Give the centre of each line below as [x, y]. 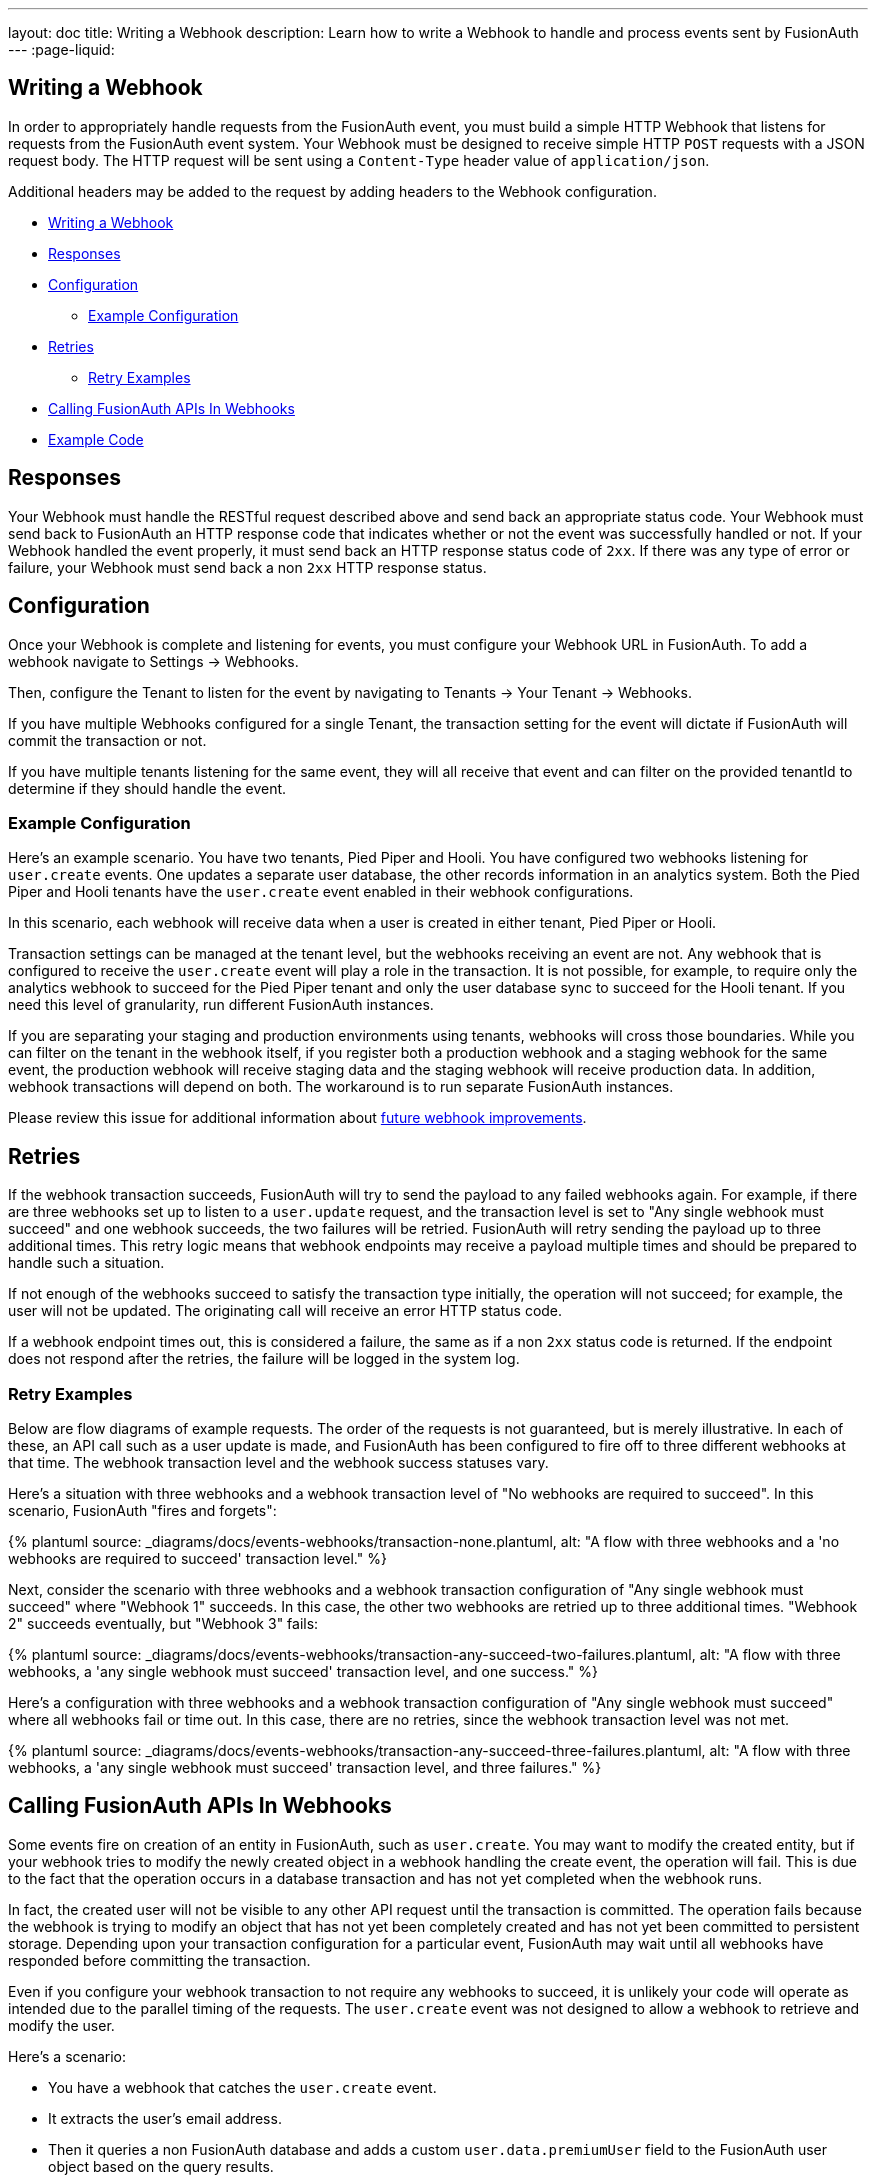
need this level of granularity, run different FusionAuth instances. [221, 1005]
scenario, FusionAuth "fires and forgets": [142, 1510]
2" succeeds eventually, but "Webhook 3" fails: [163, 1623]
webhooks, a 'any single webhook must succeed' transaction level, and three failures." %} [305, 1767]
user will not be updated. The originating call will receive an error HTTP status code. [285, 1311]
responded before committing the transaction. [159, 1960]
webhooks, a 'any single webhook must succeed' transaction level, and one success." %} [303, 1671]
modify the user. [61, 2025]
